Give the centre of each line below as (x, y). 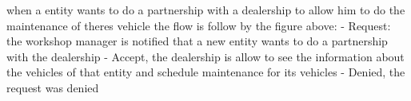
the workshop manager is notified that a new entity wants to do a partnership (197, 41)
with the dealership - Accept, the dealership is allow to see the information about (205, 56)
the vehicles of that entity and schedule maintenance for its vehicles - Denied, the (206, 72)
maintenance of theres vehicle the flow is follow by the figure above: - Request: (199, 25)
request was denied (53, 87)
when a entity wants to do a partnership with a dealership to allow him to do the (206, 10)
